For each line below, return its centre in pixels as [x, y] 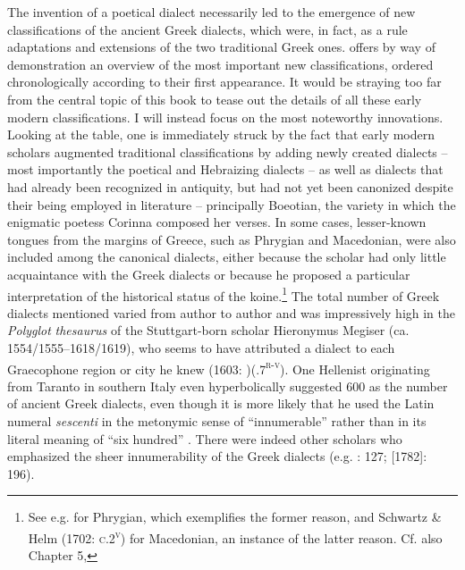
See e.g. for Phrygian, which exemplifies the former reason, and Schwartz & [235, 517]
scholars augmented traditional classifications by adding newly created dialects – [228, 151]
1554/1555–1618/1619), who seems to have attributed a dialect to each [201, 347]
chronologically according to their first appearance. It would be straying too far [224, 82]
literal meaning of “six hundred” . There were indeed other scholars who [205, 438]
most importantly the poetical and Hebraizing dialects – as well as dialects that [225, 169]
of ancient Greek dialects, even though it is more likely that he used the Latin [221, 403]
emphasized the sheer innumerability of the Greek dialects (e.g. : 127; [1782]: [217, 456]
